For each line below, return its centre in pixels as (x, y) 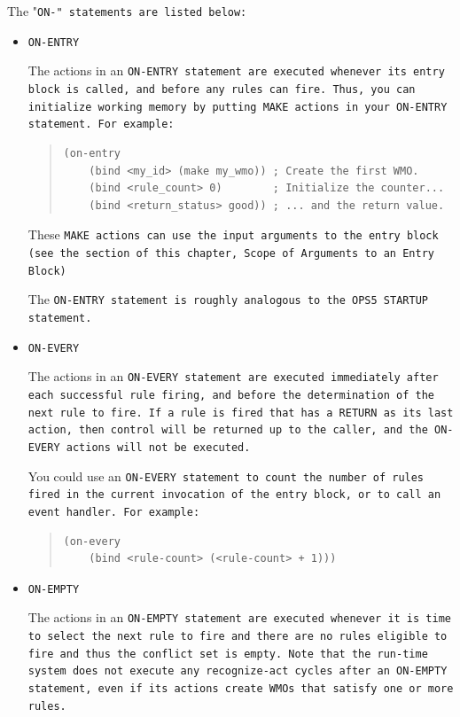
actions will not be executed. (158, 447)
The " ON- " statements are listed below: (127, 11)
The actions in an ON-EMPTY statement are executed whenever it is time (239, 617)
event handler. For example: (114, 512)
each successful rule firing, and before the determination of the (231, 395)
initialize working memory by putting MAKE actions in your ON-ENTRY (238, 107)
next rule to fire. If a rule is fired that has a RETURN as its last (241, 413)
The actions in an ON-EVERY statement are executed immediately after (233, 376)
